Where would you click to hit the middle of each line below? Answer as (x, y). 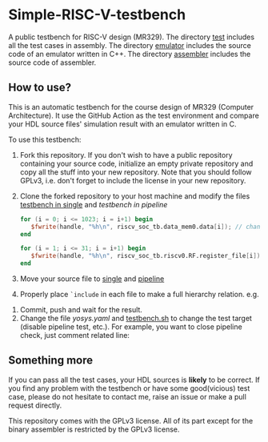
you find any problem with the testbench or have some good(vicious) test (129, 388)
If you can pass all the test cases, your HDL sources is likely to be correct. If (134, 380)
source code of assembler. (52, 62)
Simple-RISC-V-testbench (97, 15)
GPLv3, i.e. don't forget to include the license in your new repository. (133, 180)
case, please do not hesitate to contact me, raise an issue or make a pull (127, 396)
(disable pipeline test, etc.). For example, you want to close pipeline (131, 327)
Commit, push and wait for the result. (81, 309)
